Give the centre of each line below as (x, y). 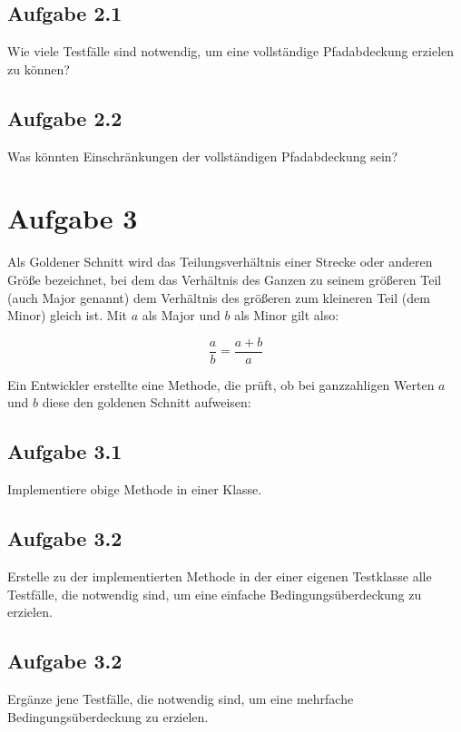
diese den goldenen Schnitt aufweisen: (147, 402)
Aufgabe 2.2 (65, 117)
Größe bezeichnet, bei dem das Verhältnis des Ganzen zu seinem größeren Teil (225, 279)
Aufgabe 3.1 (65, 451)
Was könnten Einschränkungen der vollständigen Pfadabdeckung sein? (203, 156)
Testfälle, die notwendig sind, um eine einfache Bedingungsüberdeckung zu (215, 594)
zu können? (39, 68)
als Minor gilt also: (287, 315)
